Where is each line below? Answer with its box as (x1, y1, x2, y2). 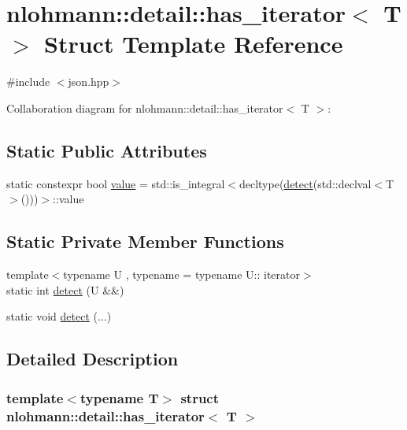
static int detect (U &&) (6, 281, 124, 298)
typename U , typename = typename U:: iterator (63, 266, 301, 283)
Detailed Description (6, 347, 179, 371)
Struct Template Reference (44, 28, 343, 60)
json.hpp (68, 73, 109, 90)
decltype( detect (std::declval (239, 175, 372, 191)
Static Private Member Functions (6, 229, 284, 254)
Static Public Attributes (6, 138, 207, 162)
